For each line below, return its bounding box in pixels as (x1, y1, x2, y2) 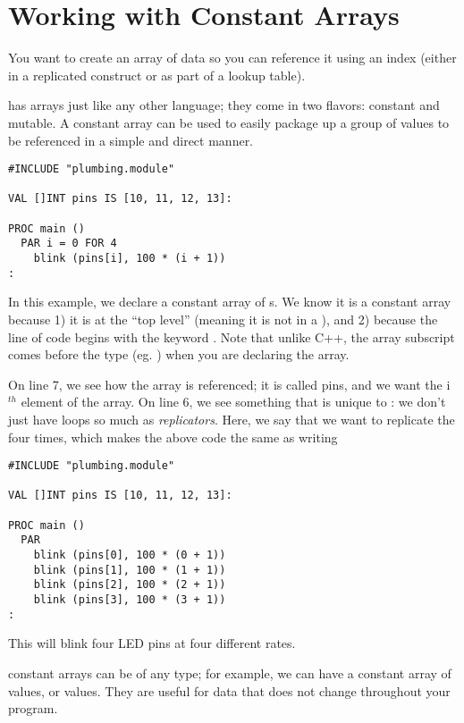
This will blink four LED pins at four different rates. (8, 634, 296, 652)
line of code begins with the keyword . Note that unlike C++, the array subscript (8, 327, 455, 346)
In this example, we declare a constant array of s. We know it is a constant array (8, 292, 451, 311)
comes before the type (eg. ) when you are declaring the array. (8, 345, 350, 364)
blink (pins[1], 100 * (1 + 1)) (33, 563, 226, 576)
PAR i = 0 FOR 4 (21, 237, 117, 250)
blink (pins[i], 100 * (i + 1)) (33, 252, 226, 265)
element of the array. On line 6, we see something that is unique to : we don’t (21, 392, 446, 411)
